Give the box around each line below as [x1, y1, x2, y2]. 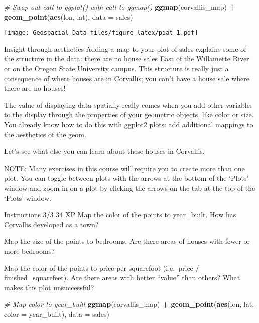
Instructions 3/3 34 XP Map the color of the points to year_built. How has [4, 209, 236, 220]
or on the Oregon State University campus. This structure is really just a [4, 63, 229, 74]
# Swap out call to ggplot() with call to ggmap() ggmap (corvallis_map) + [4, 2, 236, 12]
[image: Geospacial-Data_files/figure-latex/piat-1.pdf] [4, 29, 198, 37]
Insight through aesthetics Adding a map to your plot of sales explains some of [4, 43, 246, 54]
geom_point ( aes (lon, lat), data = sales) [4, 11, 133, 22]
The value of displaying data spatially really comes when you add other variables [4, 99, 253, 110]
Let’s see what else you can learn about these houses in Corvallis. [4, 146, 205, 156]
